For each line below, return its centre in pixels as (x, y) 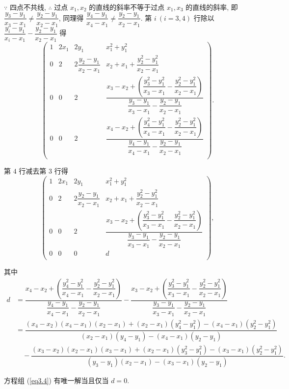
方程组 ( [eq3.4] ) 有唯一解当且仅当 (56, 380)
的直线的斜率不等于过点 (127, 7)
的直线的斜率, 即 (212, 7)
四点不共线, (28, 7)
